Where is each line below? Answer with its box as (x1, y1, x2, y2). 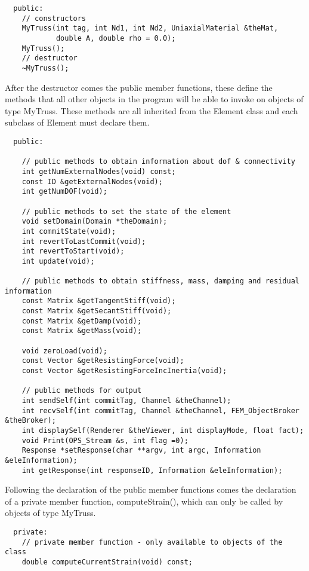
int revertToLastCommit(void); (21, 237, 146, 246)
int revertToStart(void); (21, 247, 125, 256)
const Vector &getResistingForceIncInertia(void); (21, 367, 227, 375)
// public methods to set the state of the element (21, 207, 231, 216)
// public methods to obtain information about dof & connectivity (21, 157, 295, 166)
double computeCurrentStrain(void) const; (21, 558, 193, 567)
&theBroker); (5, 416, 56, 425)
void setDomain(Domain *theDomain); (21, 217, 168, 226)
